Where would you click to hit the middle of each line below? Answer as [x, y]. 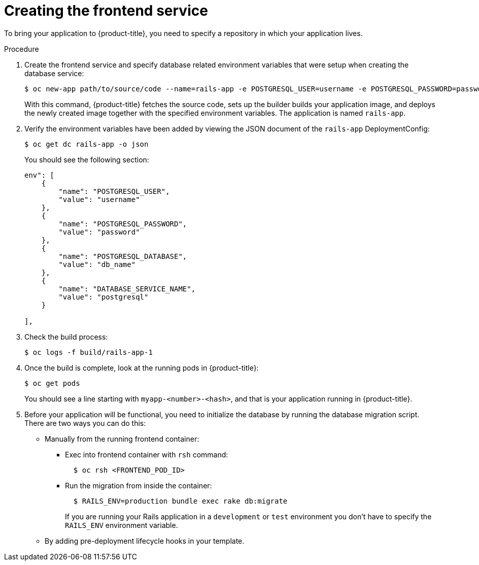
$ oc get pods [52, 383]
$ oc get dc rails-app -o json [87, 144]
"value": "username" [99, 199]
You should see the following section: [87, 159]
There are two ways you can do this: [85, 423]
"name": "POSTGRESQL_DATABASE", [123, 256]
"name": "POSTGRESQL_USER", [114, 191]
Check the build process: [66, 337]
